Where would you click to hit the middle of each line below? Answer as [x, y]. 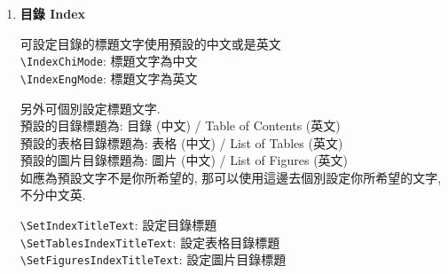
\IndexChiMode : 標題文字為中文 [109, 61]
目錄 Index [53, 13]
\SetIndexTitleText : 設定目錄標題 [118, 225]
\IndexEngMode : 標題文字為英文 [109, 78]
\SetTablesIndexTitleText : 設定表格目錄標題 [150, 242]
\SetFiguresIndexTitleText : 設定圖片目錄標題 [153, 259]
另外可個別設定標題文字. [90, 108]
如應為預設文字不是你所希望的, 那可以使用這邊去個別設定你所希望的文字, [231, 177]
